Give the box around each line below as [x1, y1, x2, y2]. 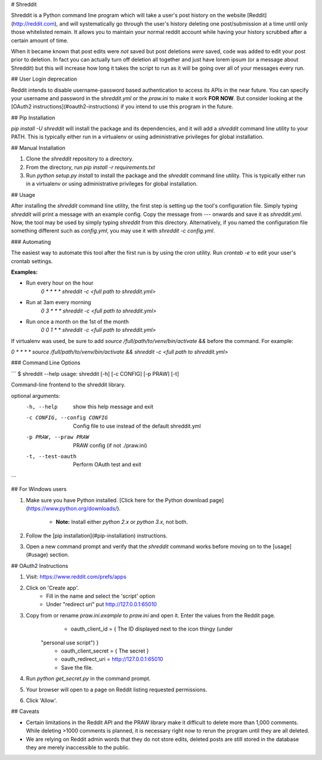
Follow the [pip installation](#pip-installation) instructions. [26, 532, 168, 539]
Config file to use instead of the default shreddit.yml [73, 422, 201, 430]
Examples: [11, 268, 38, 276]
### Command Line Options [11, 359, 80, 366]
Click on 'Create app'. [26, 584, 79, 591]
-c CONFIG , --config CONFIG [26, 415, 109, 421]
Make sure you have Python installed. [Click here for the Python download [26, 496, 209, 503]
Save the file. [61, 664, 94, 671]
